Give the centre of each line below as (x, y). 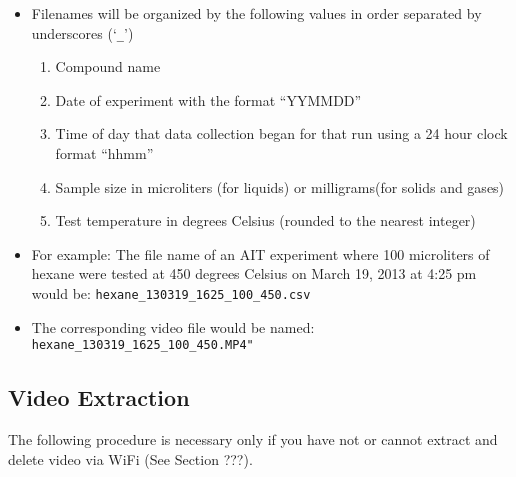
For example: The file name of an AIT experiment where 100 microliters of (260, 253)
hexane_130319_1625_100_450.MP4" (142, 345)
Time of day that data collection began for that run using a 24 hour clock (281, 133)
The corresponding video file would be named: (173, 326)
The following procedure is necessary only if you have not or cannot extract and (253, 439)
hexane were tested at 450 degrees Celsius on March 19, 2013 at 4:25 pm (254, 273)
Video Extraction (99, 397)
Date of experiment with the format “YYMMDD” (208, 99)
